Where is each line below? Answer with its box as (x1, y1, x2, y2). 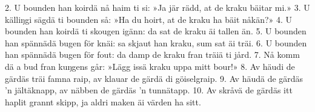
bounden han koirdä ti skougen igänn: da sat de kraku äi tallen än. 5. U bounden (5, 25, 307, 37)
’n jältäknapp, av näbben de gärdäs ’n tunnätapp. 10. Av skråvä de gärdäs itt (5, 84, 293, 96)
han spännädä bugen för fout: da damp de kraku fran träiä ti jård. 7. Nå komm (5, 48, 300, 61)
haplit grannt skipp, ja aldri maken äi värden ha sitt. (5, 95, 201, 108)
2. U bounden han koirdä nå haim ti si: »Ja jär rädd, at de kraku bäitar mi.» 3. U (5, 1, 310, 13)
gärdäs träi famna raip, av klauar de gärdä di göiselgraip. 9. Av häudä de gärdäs (5, 72, 303, 84)
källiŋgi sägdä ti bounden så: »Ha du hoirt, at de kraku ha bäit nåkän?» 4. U (5, 13, 293, 25)
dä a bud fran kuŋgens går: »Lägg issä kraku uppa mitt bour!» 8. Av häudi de (5, 60, 295, 72)
